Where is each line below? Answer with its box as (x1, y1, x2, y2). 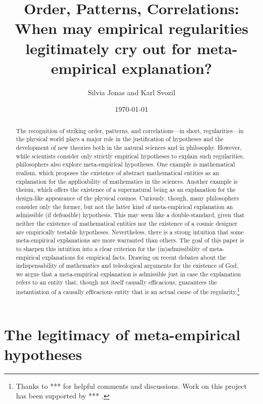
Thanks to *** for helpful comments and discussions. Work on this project (16, 380, 247, 391)
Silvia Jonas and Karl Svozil (87, 87, 176, 97)
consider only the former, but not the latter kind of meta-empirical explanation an (16, 202, 233, 211)
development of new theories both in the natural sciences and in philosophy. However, (16, 143, 242, 151)
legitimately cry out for (25, 37, 192, 58)
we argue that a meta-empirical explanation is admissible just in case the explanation (16, 269, 241, 278)
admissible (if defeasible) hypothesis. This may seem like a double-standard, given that (16, 211, 245, 219)
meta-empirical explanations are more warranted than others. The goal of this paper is (16, 236, 244, 245)
